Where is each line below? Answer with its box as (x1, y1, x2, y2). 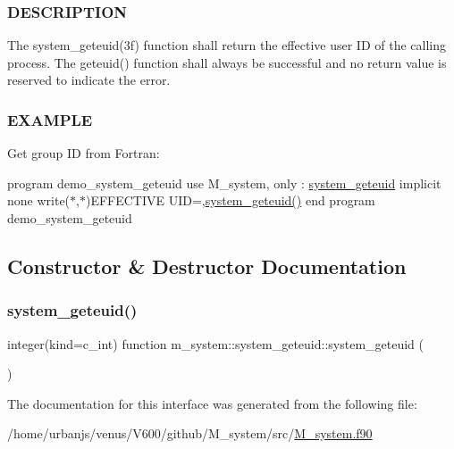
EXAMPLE (7, 108, 93, 130)
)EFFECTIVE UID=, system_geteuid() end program (85, 191, 375, 210)
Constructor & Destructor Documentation (7, 252, 407, 279)
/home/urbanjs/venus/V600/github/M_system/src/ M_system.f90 (7, 424, 373, 443)
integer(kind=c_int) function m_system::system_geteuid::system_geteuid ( (7, 334, 425, 353)
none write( (7, 191, 71, 210)
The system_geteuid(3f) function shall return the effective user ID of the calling (7, 36, 446, 54)
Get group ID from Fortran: (7, 144, 160, 162)
